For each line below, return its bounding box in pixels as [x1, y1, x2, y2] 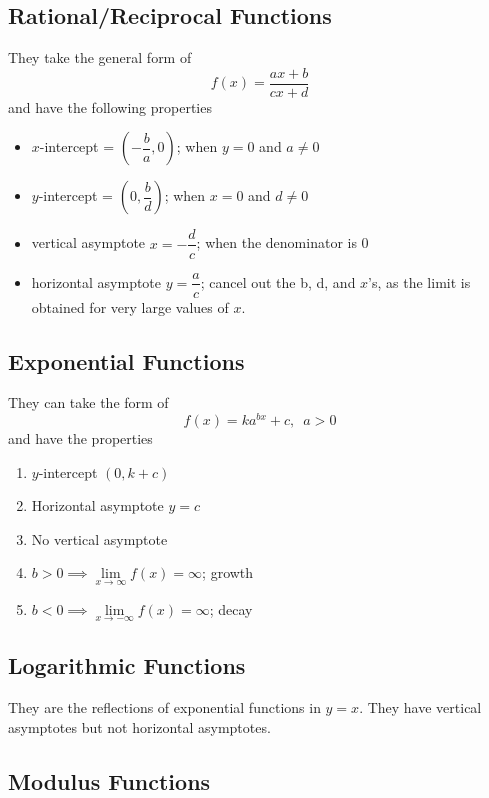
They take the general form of [8, 47, 192, 68]
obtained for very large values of [31, 296, 229, 317]
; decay [209, 598, 253, 619]
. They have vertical [359, 697, 482, 718]
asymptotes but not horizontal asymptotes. [8, 716, 271, 737]
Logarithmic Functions [8, 650, 246, 681]
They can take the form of [8, 392, 169, 413]
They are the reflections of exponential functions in [8, 697, 321, 718]
